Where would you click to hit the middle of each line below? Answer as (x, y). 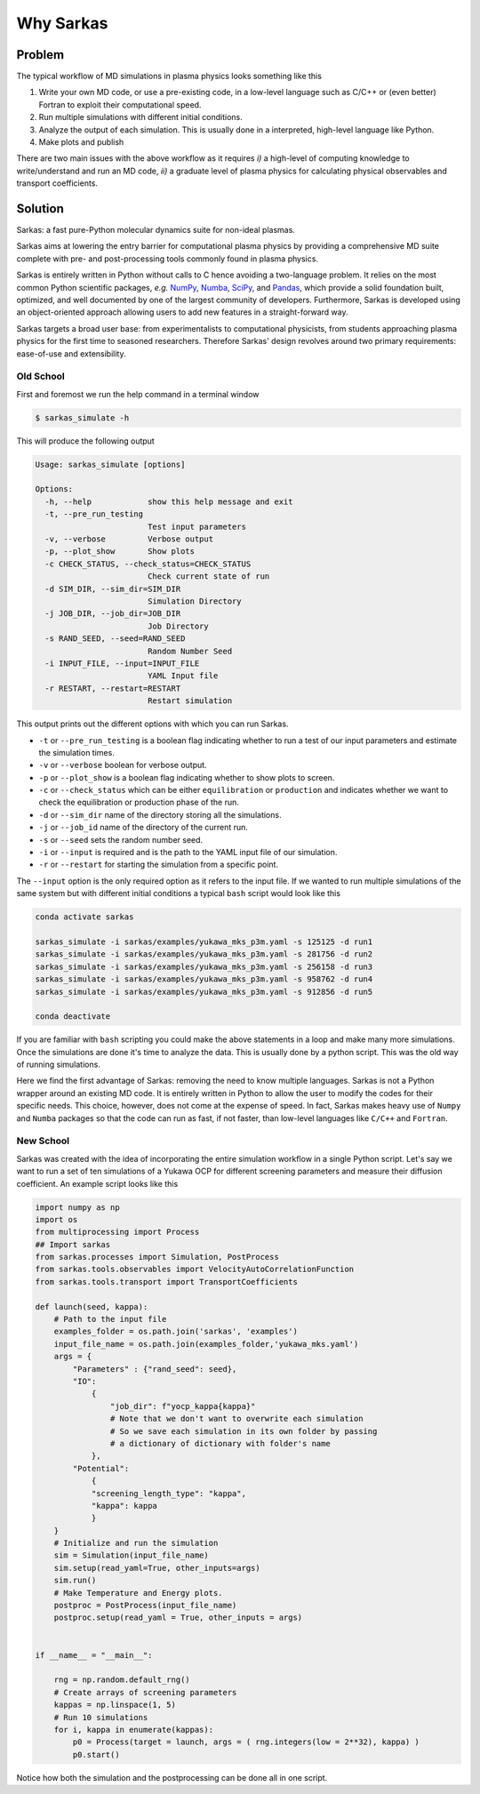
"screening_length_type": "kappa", (168, 1493)
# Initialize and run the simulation (136, 1543)
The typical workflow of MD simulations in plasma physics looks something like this (169, 76)
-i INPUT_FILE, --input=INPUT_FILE (122, 663)
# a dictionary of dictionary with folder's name (220, 1443)
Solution (40, 208)
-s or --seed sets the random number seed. (121, 839)
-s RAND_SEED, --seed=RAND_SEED (115, 639)
